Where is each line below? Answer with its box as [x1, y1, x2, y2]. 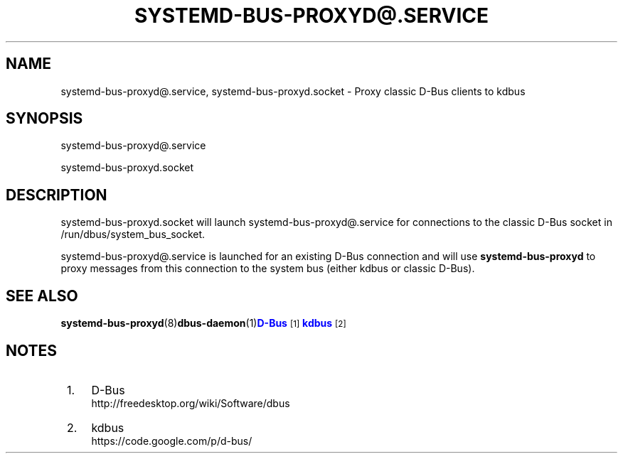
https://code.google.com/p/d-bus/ [91, 434, 252, 447]
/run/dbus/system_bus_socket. [60, 228, 206, 241]
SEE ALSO [6, 286, 78, 305]
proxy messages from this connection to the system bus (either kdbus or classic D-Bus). [60, 262, 475, 275]
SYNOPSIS [6, 109, 83, 128]
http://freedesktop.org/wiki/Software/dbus [91, 396, 290, 409]
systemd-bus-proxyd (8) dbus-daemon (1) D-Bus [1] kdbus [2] [60, 317, 346, 330]
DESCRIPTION [6, 185, 107, 204]
